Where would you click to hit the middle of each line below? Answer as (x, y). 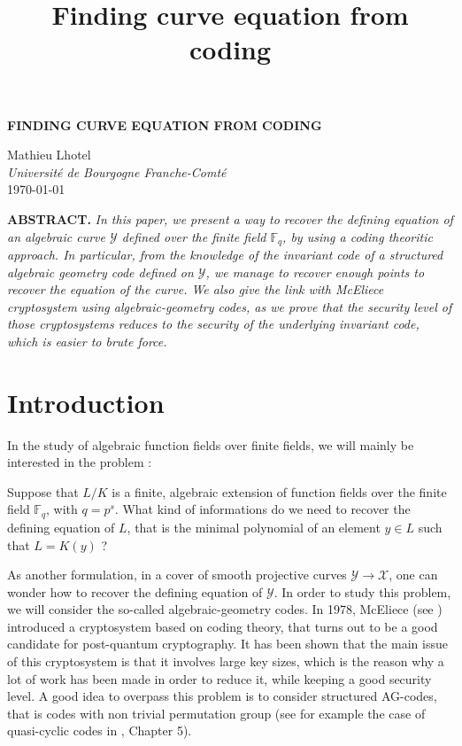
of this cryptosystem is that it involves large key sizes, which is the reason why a (226, 661)
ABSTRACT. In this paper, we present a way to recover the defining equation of (230, 218)
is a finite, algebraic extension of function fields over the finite (279, 491)
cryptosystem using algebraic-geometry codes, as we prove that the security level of (230, 306)
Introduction (86, 402)
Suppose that (43, 491)
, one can (413, 575)
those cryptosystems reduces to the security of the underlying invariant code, (213, 324)
